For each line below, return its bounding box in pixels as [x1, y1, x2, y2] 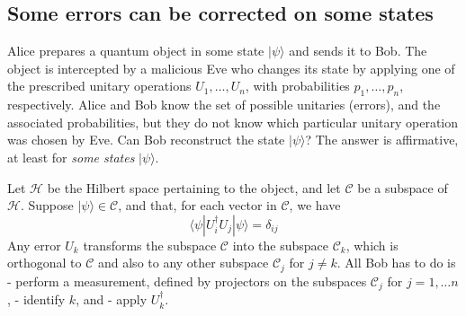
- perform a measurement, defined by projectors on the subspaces [7, 271, 367, 290]
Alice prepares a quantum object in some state [7, 41, 264, 60]
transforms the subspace [83, 235, 217, 254]
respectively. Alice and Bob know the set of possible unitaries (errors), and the [7, 95, 441, 114]
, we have [289, 196, 341, 215]
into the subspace [232, 235, 328, 254]
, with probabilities [245, 76, 350, 95]
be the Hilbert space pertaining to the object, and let [47, 178, 341, 197]
